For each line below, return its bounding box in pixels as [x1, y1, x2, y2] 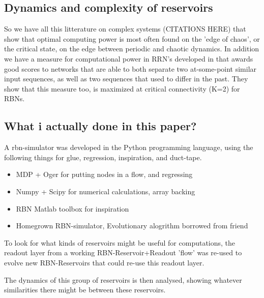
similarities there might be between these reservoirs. [4, 284, 166, 295]
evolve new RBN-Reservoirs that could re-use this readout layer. [4, 257, 204, 267]
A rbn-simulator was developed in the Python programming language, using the [4, 142, 253, 153]
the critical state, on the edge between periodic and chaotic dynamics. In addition [4, 43, 259, 54]
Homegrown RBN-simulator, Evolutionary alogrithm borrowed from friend [16, 220, 248, 231]
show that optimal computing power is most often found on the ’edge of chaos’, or [4, 33, 260, 44]
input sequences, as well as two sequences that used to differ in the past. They [4, 73, 248, 84]
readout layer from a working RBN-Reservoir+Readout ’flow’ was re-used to [4, 247, 242, 258]
